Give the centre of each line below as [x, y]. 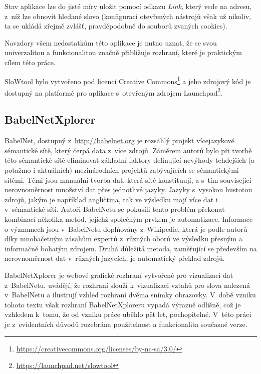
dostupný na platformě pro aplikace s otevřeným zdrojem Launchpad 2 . [113, 92]
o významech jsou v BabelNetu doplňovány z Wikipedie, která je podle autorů [126, 229]
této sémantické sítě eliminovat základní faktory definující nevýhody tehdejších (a [129, 160]
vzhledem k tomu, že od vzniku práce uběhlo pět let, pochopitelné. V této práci [128, 314]
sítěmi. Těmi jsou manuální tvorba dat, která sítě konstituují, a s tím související [128, 179]
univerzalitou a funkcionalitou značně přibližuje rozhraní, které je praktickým [123, 52]
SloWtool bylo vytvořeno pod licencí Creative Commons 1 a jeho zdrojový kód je [128, 80]
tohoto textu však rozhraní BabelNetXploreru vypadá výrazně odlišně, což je [123, 304]
